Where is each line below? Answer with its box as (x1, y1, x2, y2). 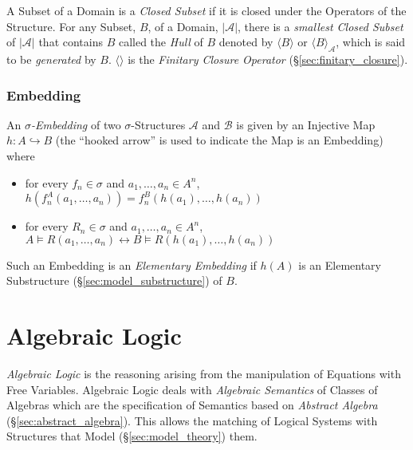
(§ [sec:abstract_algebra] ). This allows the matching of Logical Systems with (6, 412, 378, 428)
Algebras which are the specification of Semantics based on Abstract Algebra (6, 397, 378, 413)
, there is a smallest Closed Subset (238, 18, 403, 34)
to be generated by (6, 50, 96, 67)
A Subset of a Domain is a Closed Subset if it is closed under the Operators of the (6, 2, 407, 18)
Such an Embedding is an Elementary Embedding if (6, 256, 257, 273)
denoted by (218, 34, 273, 50)
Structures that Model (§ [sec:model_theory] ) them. (6, 428, 258, 444)
